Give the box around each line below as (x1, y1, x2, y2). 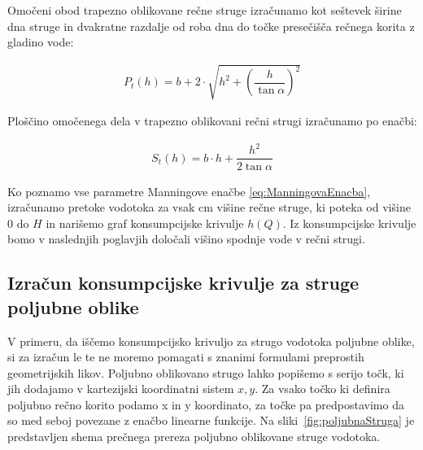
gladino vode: (7, 33, 74, 50)
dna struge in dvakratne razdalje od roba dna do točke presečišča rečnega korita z (7, 17, 415, 34)
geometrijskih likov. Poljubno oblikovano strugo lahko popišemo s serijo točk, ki (7, 364, 404, 381)
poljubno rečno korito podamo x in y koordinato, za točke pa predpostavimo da (7, 395, 404, 413)
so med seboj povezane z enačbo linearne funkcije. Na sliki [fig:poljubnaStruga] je (7, 412, 415, 429)
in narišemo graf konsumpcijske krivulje (46, 214, 244, 231)
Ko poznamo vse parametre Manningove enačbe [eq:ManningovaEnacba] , (7, 182, 371, 199)
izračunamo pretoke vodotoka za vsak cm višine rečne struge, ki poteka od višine (7, 199, 411, 216)
